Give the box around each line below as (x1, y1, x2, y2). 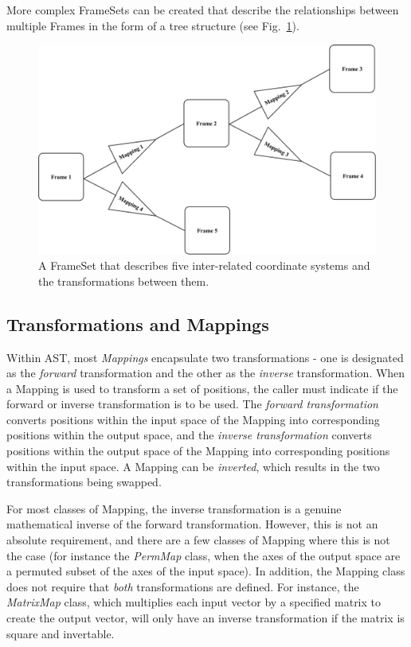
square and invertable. (6, 625, 115, 641)
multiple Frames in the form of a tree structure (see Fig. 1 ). (6, 17, 299, 33)
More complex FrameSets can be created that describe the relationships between (6, 2, 399, 18)
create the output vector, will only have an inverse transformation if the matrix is (6, 610, 405, 626)
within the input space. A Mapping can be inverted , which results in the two (6, 458, 380, 474)
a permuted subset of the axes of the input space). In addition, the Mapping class (6, 563, 405, 579)
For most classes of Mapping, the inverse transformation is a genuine (6, 500, 342, 516)
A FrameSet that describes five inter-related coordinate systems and (38, 257, 370, 274)
